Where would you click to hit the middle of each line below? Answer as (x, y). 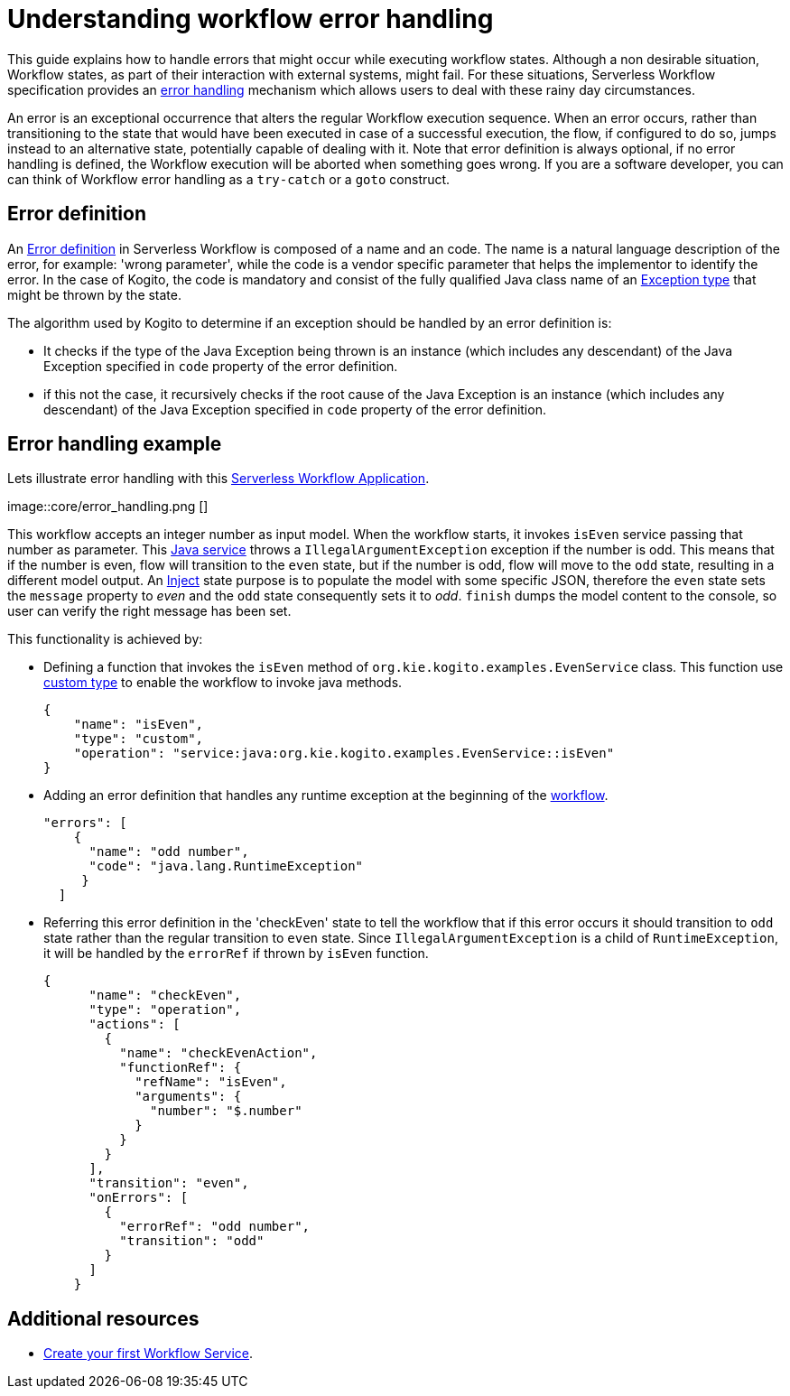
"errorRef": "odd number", (215, 1227)
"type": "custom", (139, 739)
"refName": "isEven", (211, 1082)
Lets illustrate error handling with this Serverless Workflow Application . (218, 479)
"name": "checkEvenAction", (218, 1053)
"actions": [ (135, 1024)
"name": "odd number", (169, 852)
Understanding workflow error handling (251, 19)
